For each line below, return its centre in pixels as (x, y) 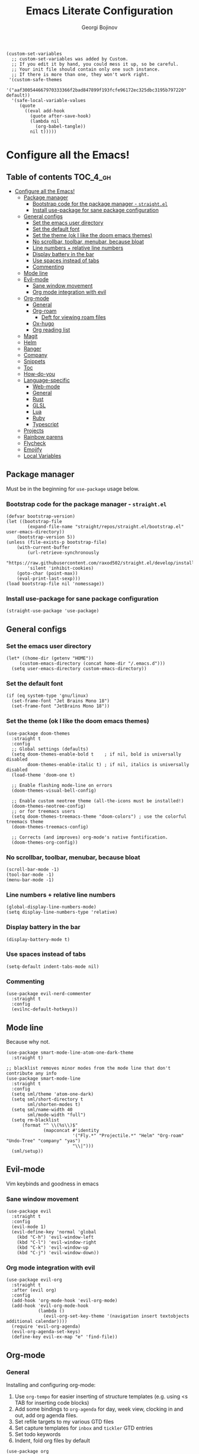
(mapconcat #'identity (71, 1130)
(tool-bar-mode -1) (30, 875)
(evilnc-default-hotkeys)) (45, 1009)
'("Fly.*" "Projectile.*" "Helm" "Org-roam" (128, 1136)
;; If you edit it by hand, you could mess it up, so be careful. (95, 64)
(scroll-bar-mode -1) (33, 869)
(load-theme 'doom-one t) (44, 775)
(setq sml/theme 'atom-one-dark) (53, 1094)
